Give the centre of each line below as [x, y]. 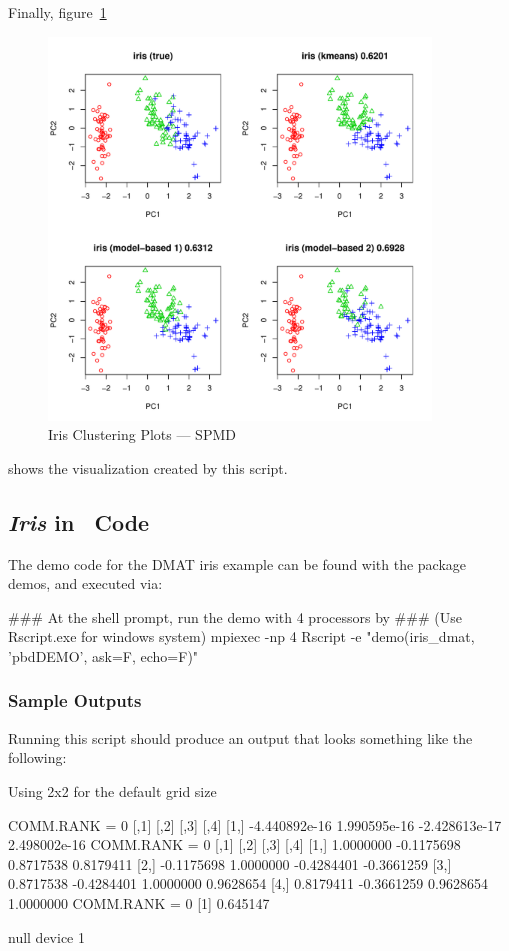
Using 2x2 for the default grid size [112, 790]
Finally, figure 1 [57, 12]
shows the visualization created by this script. [148, 467]
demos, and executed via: [85, 583]
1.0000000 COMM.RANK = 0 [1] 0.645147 [139, 902]
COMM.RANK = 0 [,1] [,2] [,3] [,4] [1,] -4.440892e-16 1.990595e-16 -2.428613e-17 [255, 824]
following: [37, 757]
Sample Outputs [75, 700]
